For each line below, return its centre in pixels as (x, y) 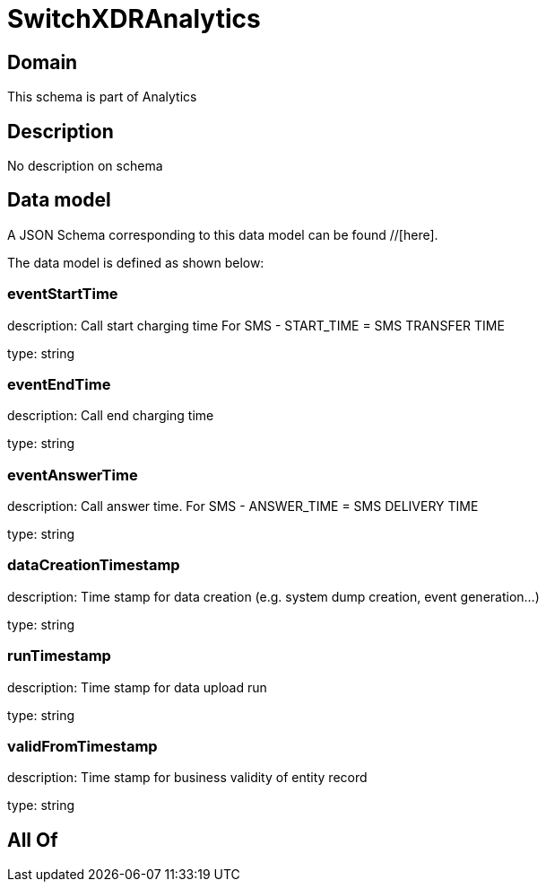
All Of (33, 840)
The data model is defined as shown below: (136, 262)
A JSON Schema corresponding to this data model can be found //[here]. (223, 234)
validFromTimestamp (82, 746)
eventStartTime (63, 294)
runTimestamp (59, 656)
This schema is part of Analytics (102, 97)
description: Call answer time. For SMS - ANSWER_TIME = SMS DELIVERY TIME (243, 506)
